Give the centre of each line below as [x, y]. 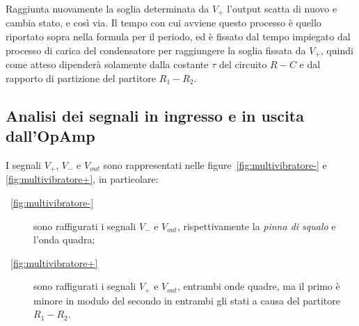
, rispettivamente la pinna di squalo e [256, 226]
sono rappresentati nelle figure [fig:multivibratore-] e [215, 164]
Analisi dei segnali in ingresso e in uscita [155, 115]
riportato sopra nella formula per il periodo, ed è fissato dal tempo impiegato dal [178, 36]
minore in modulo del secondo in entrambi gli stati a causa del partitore [187, 300]
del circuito [243, 64]
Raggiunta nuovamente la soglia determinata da [107, 8]
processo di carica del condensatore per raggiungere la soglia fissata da [156, 50]
